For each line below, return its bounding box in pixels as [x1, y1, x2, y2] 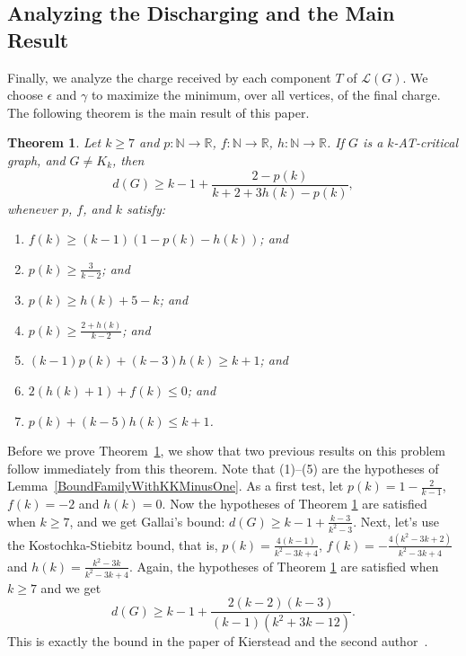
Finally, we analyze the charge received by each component [7, 67, 331, 86]
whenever [7, 199, 57, 217]
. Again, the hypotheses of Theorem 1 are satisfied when [128, 556, 439, 575]
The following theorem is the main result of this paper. [7, 102, 310, 121]
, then [112, 150, 145, 169]
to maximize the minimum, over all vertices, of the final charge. [91, 85, 441, 104]
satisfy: [127, 199, 165, 217]
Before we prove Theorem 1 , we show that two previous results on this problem [7, 441, 446, 460]
